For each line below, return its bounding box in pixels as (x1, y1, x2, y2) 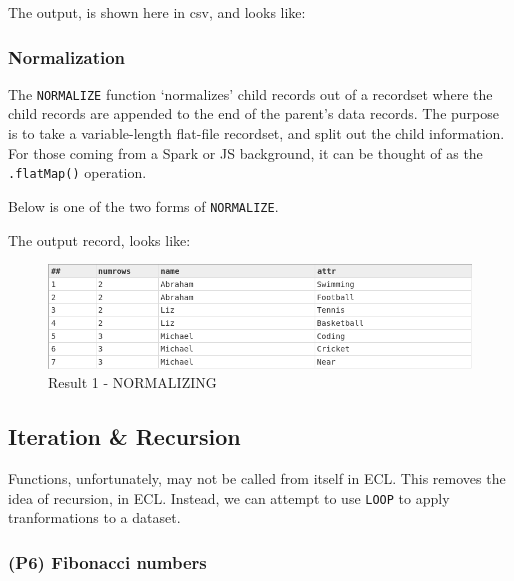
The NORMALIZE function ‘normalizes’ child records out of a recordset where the (8, 83, 493, 104)
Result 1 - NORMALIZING (48, 372, 217, 393)
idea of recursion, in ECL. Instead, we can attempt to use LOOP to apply (8, 487, 450, 508)
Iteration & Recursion (8, 421, 241, 452)
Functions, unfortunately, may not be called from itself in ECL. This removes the (8, 468, 506, 489)
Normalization (8, 44, 126, 69)
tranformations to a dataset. (8, 507, 181, 528)
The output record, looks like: (8, 229, 191, 250)
